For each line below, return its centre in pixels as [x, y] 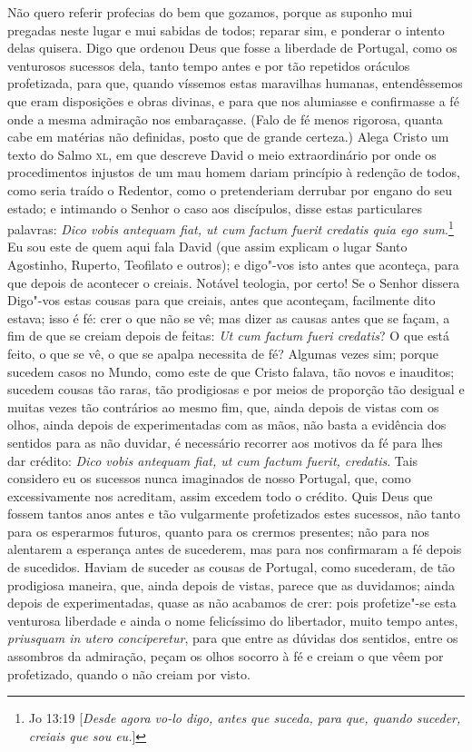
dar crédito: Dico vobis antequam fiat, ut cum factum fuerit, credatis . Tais [213, 460]
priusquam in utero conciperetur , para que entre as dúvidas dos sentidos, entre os [233, 638]
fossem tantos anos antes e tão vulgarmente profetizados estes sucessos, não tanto [234, 514]
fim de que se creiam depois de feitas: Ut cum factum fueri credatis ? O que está [229, 336]
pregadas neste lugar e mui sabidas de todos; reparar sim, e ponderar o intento [226, 30]
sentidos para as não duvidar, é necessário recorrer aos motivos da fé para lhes [225, 442]
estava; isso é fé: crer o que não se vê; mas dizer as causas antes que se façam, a [229, 317]
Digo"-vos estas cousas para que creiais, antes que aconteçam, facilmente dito [221, 300]
